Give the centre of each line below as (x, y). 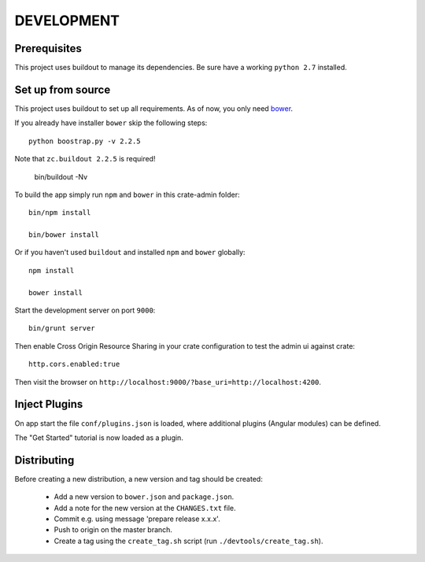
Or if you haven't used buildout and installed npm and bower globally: (130, 253)
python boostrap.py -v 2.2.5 (85, 141)
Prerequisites (48, 48)
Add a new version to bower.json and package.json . (144, 497)
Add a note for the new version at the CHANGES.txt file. (145, 508)
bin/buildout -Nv (61, 176)
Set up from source (63, 89)
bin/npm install (60, 213)
